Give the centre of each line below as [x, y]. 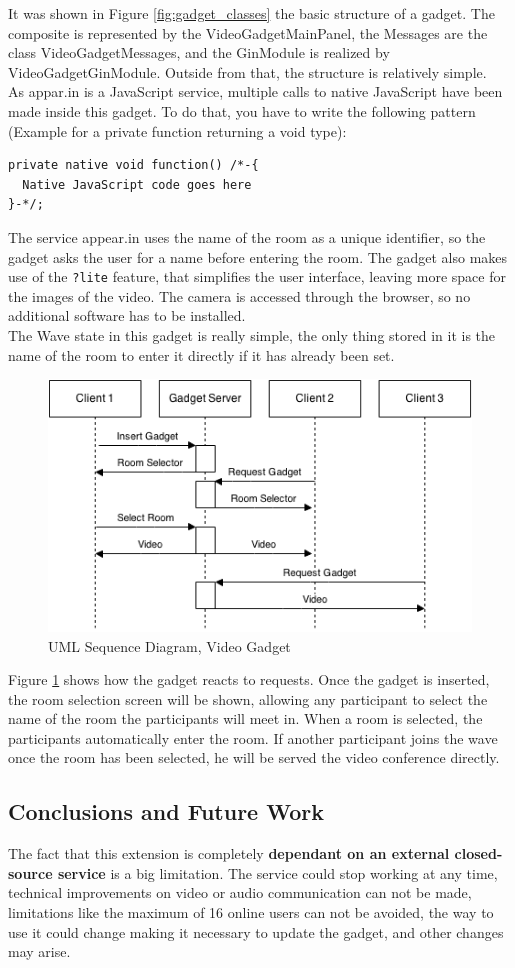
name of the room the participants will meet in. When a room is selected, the [245, 718]
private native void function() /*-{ [133, 165]
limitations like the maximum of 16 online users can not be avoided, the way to [251, 912]
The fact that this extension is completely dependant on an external [229, 853]
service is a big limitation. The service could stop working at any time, [277, 872]
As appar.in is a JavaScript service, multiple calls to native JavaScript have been [255, 91]
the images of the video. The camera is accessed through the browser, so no [239, 295]
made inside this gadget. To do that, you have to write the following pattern [242, 110]
